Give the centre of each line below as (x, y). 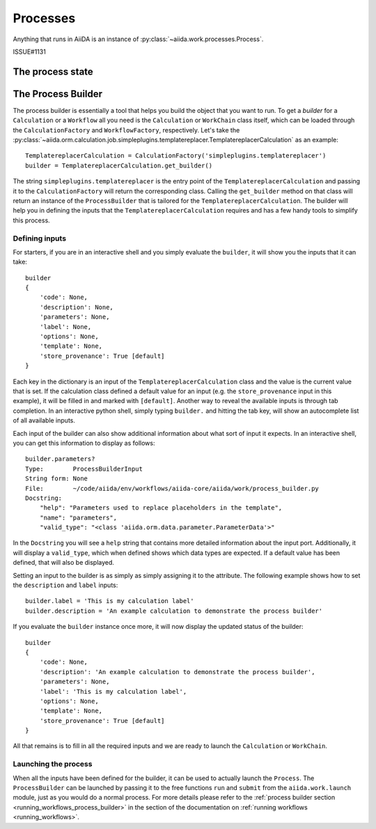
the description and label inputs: (65, 585)
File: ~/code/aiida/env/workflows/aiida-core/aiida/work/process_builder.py (172, 488)
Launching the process (53, 764)
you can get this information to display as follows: (84, 443)
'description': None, (77, 307)
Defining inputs (39, 238)
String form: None (57, 479)
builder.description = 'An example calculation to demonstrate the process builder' (174, 611)
